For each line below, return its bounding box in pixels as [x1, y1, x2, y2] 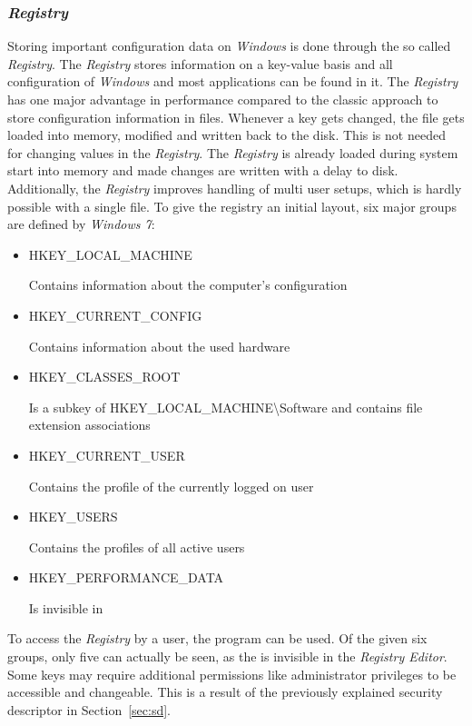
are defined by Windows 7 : [7, 214, 155, 234]
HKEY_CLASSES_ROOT [28, 367, 181, 386]
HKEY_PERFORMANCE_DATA [28, 568, 224, 587]
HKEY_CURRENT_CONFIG [28, 305, 202, 324]
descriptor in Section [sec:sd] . [7, 700, 172, 719]
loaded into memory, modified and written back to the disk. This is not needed [7, 125, 446, 144]
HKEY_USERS [28, 507, 118, 526]
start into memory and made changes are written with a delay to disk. [7, 161, 398, 180]
